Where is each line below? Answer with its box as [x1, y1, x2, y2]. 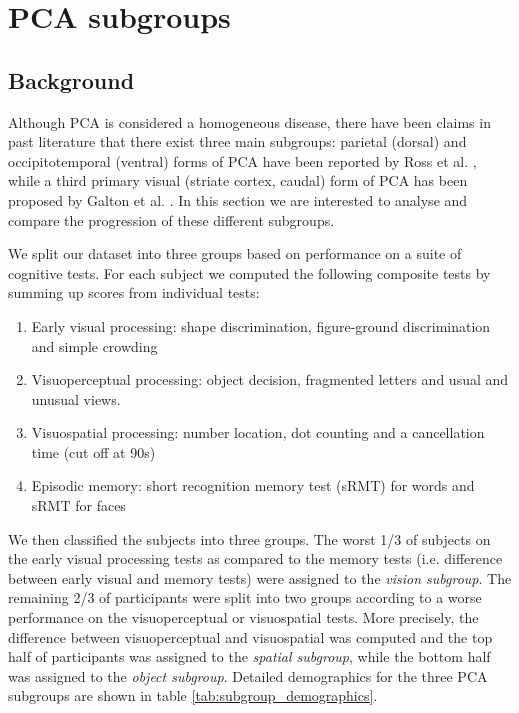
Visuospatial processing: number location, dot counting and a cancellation [31, 422, 485, 443]
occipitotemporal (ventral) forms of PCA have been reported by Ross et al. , [8, 150, 477, 171]
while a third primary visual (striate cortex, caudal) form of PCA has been [8, 170, 468, 191]
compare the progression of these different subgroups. [8, 209, 335, 230]
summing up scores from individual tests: [8, 282, 260, 303]
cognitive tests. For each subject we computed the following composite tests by [8, 262, 491, 283]
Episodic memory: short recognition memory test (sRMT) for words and [31, 475, 475, 496]
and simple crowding [31, 335, 158, 356]
